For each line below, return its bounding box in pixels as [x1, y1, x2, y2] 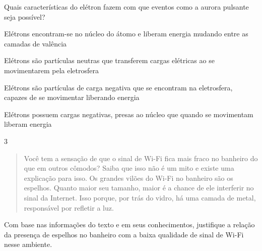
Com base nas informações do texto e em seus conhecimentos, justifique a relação [4, 219, 255, 230]
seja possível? [4, 11, 45, 22]
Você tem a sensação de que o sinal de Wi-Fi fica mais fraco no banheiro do [24, 153, 258, 163]
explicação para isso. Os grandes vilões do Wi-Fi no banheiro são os [24, 172, 233, 183]
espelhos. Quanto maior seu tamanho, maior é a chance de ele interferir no [24, 182, 254, 193]
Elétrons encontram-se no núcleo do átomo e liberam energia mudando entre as [4, 28, 248, 39]
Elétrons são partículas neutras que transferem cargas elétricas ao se [4, 55, 215, 66]
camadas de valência [4, 38, 67, 48]
